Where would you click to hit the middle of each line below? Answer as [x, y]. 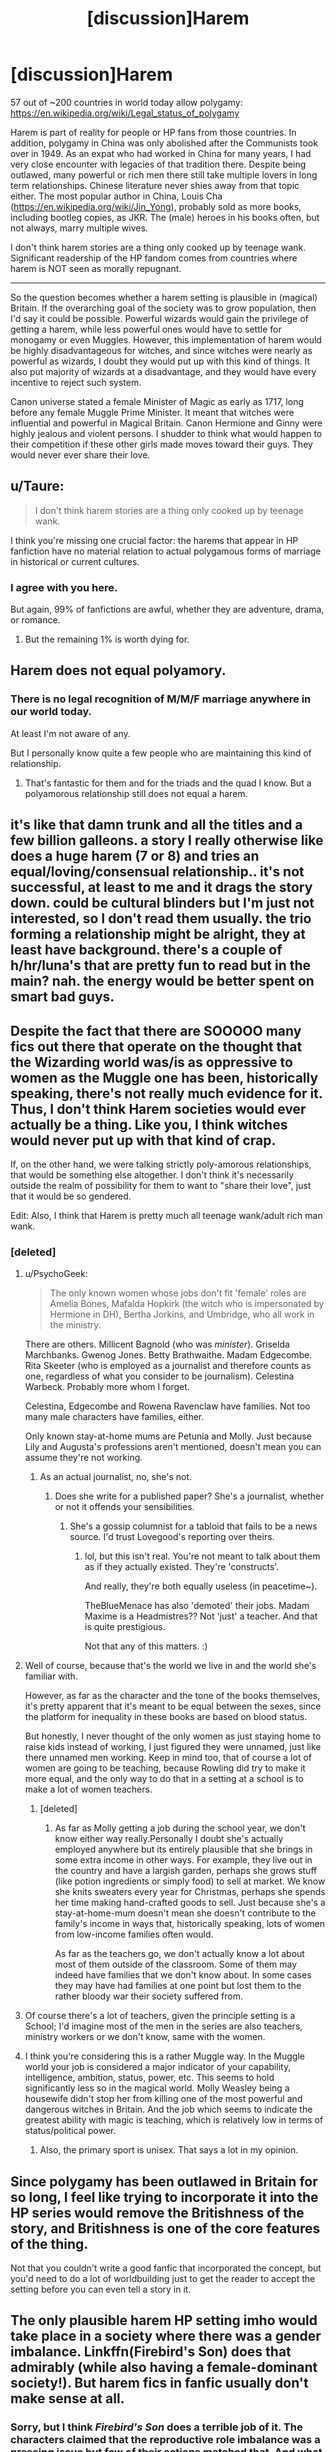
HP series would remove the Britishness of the [157, 2212]
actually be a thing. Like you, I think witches [149, 1124]
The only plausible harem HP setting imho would [164, 2320]
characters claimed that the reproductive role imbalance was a [165, 2440]
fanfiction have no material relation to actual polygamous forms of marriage [166, 551]
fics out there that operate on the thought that [156, 1046]
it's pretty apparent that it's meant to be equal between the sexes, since [173, 1706]
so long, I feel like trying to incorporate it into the [164, 2197]
